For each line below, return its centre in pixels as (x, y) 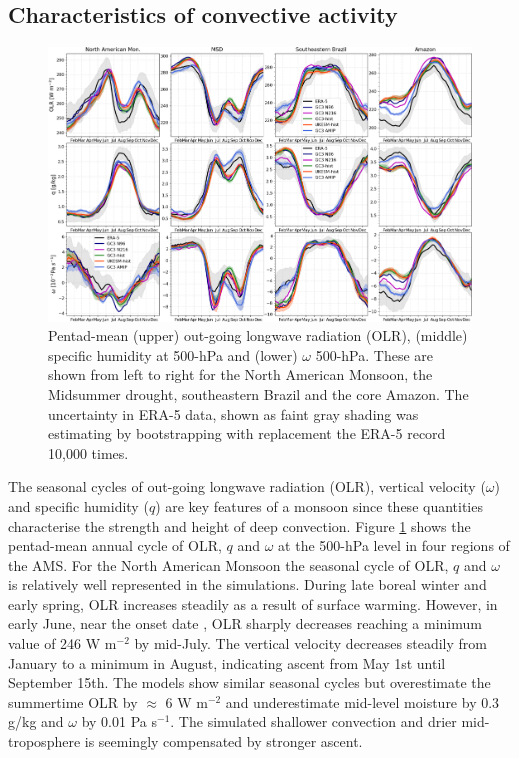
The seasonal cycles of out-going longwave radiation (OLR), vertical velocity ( (247, 486)
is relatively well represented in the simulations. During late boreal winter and (247, 584)
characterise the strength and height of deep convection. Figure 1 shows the (239, 525)
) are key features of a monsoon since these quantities (319, 505)
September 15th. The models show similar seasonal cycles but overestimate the (249, 682)
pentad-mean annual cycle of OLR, (115, 545)
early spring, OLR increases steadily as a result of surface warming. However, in (253, 603)
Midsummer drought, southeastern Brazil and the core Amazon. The (258, 393)
